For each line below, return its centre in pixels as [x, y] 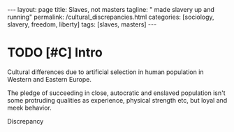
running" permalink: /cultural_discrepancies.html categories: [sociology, [111, 17]
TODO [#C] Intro [55, 53]
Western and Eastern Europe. [50, 79]
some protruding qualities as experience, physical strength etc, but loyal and [117, 100]
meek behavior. [29, 108]
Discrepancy [25, 121]
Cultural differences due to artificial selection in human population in [105, 72]
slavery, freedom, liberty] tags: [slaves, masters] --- [82, 24]
